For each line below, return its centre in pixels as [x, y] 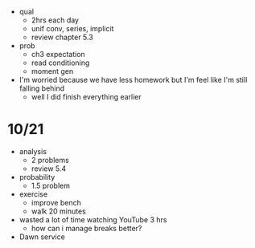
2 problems [50, 160]
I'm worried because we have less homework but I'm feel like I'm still [133, 80]
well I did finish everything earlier [86, 97]
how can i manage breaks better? [86, 228]
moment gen [52, 71]
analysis [33, 151]
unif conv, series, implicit [72, 28]
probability [37, 177]
